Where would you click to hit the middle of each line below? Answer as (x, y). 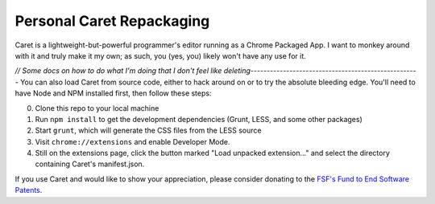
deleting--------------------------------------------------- (320, 71)
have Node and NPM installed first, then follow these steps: (113, 93)
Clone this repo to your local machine (97, 108)
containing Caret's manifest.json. (90, 164)
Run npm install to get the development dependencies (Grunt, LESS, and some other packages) (199, 119)
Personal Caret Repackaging (112, 21)
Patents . (29, 190)
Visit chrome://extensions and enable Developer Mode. (133, 141)
